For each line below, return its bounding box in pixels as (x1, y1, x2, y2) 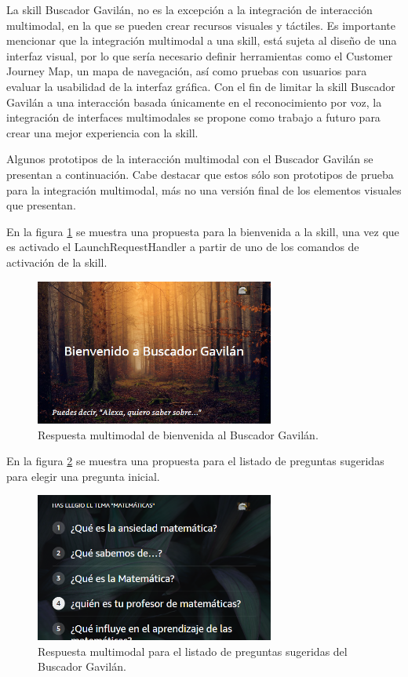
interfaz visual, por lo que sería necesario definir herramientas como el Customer (6, 47, 393, 64)
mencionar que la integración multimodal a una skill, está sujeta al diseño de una (6, 32, 397, 49)
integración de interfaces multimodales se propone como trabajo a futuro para (6, 109, 381, 126)
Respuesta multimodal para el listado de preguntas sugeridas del (38, 642, 348, 659)
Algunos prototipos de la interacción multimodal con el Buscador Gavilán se (6, 151, 373, 167)
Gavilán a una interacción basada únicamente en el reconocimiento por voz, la (6, 93, 382, 110)
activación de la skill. (6, 253, 107, 270)
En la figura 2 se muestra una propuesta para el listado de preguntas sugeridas (6, 453, 384, 469)
